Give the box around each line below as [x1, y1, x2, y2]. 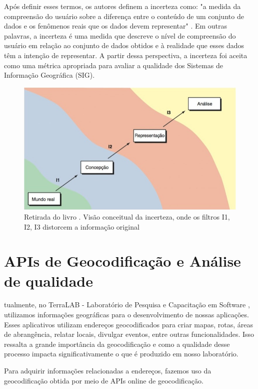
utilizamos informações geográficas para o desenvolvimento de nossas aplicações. [4, 309, 249, 320]
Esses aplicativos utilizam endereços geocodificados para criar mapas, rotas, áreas [4, 319, 253, 329]
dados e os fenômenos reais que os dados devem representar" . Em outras [4, 21, 227, 31]
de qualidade [4, 270, 93, 291]
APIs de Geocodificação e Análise [4, 251, 241, 271]
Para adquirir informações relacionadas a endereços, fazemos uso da [4, 365, 211, 376]
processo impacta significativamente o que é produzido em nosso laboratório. [4, 348, 238, 359]
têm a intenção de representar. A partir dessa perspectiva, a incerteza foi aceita [4, 50, 247, 60]
